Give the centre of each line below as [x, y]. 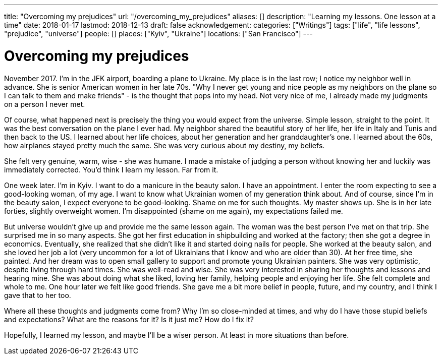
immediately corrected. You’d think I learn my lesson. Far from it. [111, 169]
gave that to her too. [38, 295]
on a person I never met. [45, 104]
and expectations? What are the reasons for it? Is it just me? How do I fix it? [129, 319]
